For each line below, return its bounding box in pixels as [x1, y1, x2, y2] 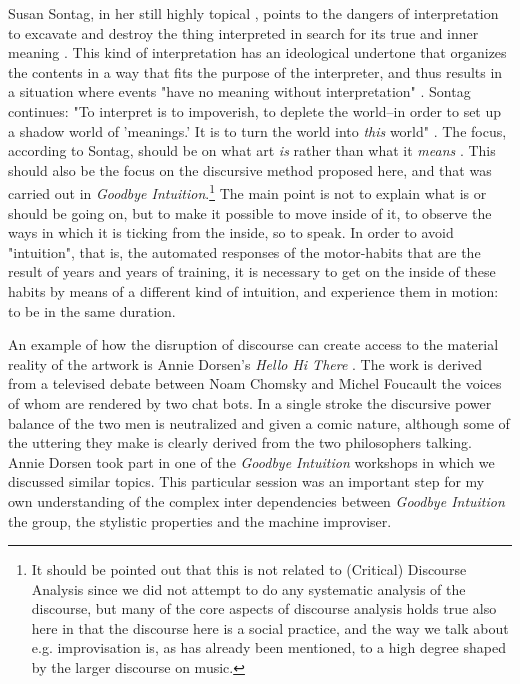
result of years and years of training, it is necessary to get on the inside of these [8, 261, 496, 282]
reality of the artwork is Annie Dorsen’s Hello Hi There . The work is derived [8, 353, 483, 374]
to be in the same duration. [8, 300, 176, 321]
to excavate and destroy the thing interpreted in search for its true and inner [8, 22, 479, 43]
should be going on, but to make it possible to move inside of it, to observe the [8, 202, 492, 223]
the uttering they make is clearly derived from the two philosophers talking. [8, 432, 472, 453]
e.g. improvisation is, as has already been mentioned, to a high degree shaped [31, 637, 506, 658]
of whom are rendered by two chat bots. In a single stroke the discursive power [8, 392, 492, 413]
